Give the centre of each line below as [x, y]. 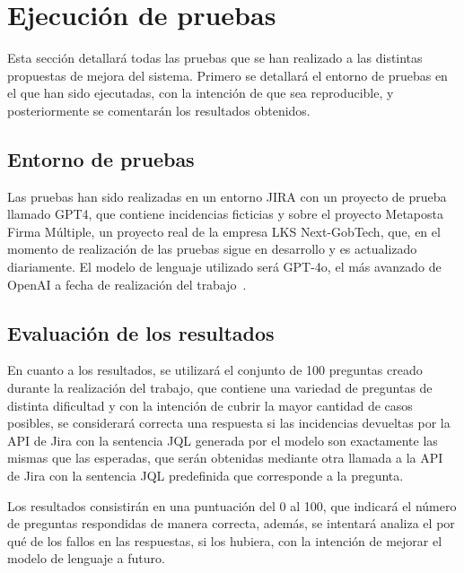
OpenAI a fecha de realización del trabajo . [127, 284]
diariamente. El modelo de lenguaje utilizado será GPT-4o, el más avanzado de [224, 267]
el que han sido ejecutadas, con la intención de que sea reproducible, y [201, 93]
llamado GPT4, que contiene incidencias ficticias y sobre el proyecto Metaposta [225, 214]
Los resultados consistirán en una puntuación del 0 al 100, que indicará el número [232, 505]
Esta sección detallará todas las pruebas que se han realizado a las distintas [215, 58]
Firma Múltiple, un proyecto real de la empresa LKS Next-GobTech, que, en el [224, 231]
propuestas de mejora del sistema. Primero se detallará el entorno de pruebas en [228, 75]
